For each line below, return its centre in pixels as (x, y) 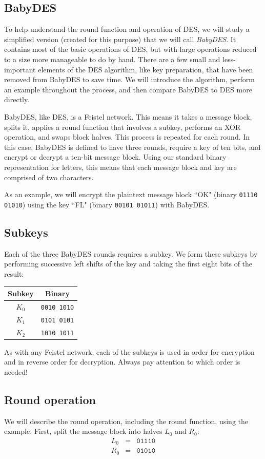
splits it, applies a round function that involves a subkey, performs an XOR (123, 127)
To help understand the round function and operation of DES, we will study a (127, 29)
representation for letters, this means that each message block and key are (120, 167)
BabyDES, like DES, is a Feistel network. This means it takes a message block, (128, 116)
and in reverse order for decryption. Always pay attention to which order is (122, 362)
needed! (16, 371)
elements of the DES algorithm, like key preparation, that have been (146, 69)
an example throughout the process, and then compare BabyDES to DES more (128, 89)
